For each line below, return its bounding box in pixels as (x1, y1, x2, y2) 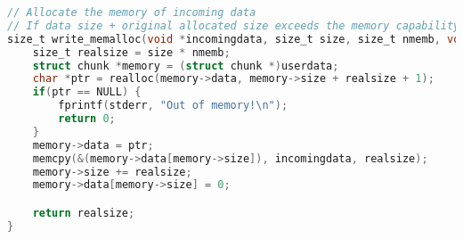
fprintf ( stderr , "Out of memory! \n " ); (58, 99, 288, 112)
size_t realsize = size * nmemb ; (32, 45, 231, 59)
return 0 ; (58, 112, 116, 125)
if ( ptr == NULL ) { (32, 86, 142, 99)
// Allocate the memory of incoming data (7, 6, 256, 19)
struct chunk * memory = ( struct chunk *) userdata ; (32, 59, 339, 72)
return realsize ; (32, 206, 135, 219)
